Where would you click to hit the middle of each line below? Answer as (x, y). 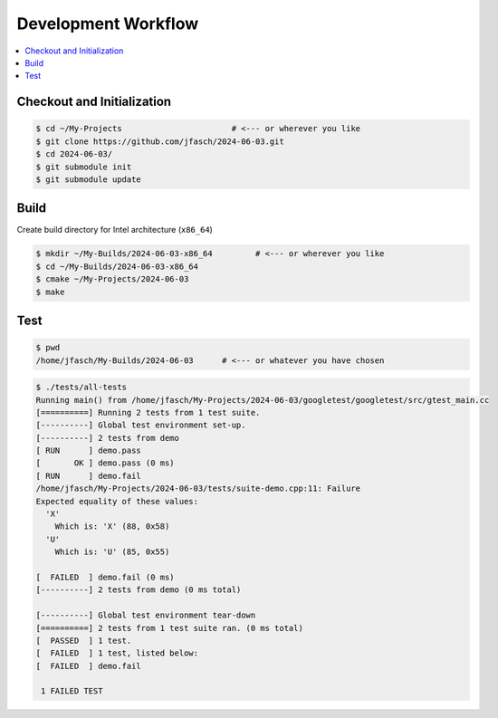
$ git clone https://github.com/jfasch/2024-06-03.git (160, 141)
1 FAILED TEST (72, 691)
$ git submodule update (89, 179)
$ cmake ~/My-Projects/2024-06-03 (112, 279)
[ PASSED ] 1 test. (84, 640)
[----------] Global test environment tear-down (146, 615)
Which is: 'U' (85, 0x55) (112, 552)
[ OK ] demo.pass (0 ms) (105, 463)
